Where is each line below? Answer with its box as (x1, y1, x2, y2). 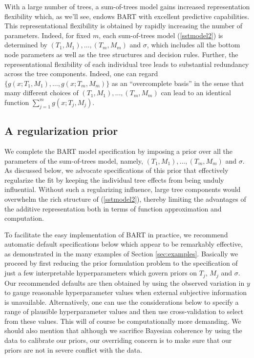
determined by (4, 40, 47, 50)
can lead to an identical (161, 87, 231, 98)
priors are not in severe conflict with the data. (4, 344, 142, 355)
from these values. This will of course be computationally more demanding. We (4, 316, 241, 326)
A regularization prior (4, 123, 118, 138)
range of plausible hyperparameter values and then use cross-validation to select (4, 306, 244, 316)
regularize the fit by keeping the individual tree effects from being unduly (4, 174, 224, 185)
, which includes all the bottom (147, 40, 240, 50)
